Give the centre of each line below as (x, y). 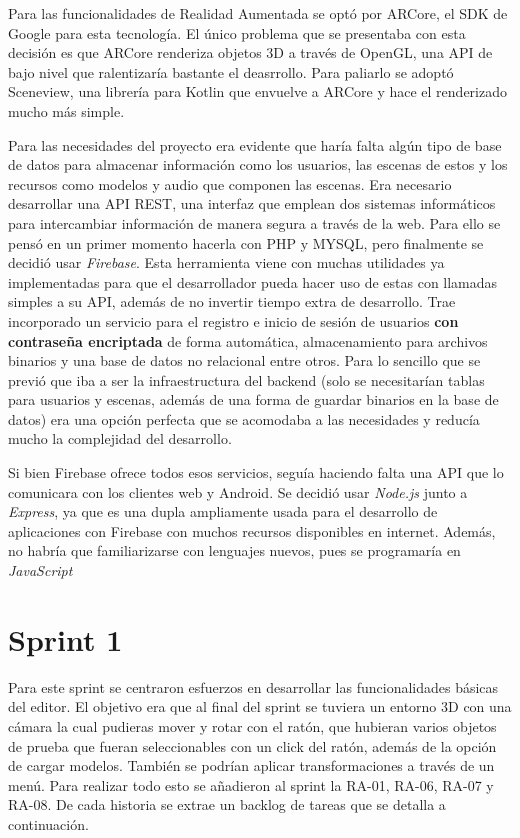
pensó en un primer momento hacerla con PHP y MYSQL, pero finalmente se (246, 242)
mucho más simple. (66, 110)
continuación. (48, 823)
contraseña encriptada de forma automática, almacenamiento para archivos (248, 340)
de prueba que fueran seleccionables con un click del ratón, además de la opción (252, 745)
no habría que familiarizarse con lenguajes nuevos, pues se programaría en (234, 550)
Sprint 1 (65, 638)
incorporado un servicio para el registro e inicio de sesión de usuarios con (233, 320)
